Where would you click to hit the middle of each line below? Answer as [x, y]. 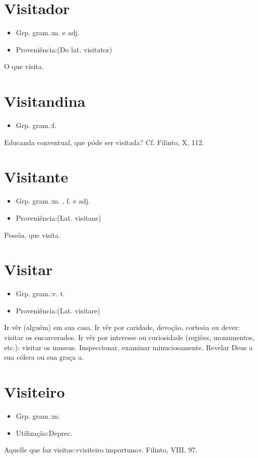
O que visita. [24, 66]
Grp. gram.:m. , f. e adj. [53, 201]
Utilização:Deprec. [44, 433]
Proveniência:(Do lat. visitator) [64, 49]
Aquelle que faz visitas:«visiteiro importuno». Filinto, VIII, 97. [101, 450]
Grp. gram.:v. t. [40, 293]
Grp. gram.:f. [36, 125]
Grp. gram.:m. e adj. [48, 32]
